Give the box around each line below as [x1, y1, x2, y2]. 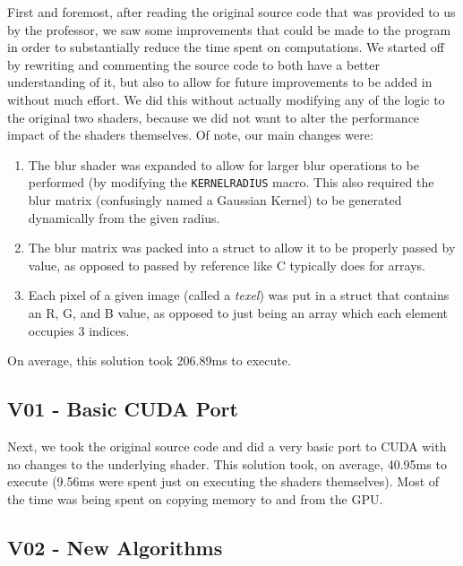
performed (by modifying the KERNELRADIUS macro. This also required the [28, 173, 434, 192]
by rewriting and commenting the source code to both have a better [7, 55, 380, 73]
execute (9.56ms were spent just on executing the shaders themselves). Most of [7, 472, 440, 491]
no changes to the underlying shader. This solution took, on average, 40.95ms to [7, 454, 447, 473]
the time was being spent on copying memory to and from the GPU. [7, 489, 383, 508]
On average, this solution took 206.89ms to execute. [7, 351, 291, 370]
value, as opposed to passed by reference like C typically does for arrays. [28, 255, 425, 274]
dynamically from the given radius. [28, 208, 220, 227]
